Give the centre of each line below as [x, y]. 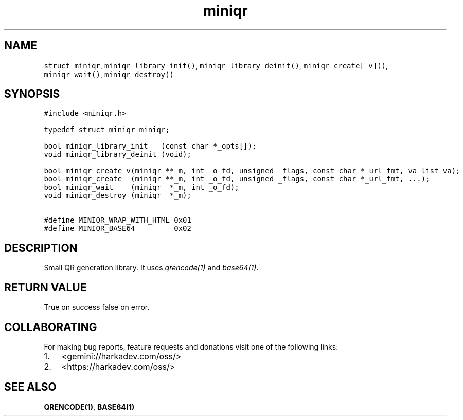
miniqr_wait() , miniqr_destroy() [109, 74]
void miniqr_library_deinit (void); [118, 154]
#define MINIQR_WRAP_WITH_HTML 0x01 [118, 220]
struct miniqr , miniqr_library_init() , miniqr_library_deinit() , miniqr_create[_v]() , [216, 65]
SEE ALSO [30, 387]
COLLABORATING [51, 327]
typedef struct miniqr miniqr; [107, 130]
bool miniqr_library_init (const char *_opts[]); [150, 146]
